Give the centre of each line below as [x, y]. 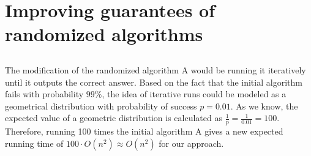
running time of [34, 143]
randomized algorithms [104, 34]
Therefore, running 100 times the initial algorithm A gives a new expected [144, 131]
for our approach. [191, 143]
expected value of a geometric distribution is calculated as [114, 118]
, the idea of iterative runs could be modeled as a [194, 94]
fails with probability [44, 94]
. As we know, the [264, 106]
